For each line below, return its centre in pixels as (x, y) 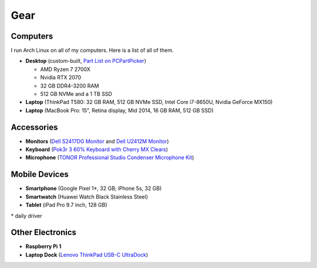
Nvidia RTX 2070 (61, 78)
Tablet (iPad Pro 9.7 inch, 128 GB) (67, 205)
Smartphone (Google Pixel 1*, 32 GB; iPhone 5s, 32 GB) (94, 189)
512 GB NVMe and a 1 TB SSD (76, 94)
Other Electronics (43, 232)
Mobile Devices (40, 174)
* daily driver (26, 216)
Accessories (34, 127)
